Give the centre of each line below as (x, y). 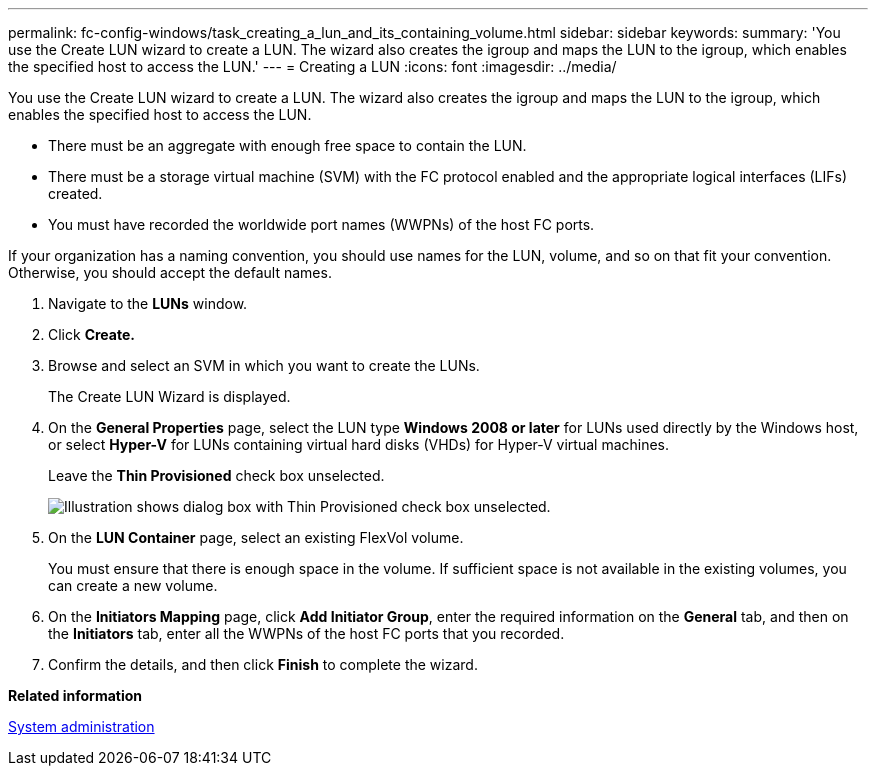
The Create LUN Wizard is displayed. (169, 396)
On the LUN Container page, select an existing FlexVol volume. (256, 537)
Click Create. (91, 334)
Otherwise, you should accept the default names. (170, 272)
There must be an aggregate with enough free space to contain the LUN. (287, 145)
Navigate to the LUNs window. (148, 303)
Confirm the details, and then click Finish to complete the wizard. (263, 664)
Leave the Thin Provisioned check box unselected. (216, 475)
